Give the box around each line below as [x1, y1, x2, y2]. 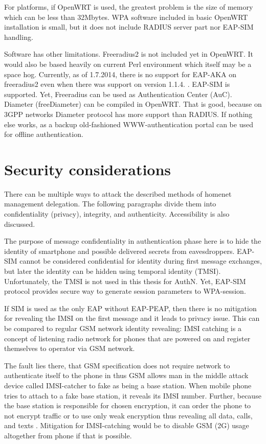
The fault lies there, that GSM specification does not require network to [4, 360, 230, 370]
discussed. [4, 218, 35, 229]
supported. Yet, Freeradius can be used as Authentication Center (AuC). [4, 88, 232, 99]
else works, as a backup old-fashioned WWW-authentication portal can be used [4, 119, 253, 129]
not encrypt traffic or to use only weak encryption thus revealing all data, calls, [4, 410, 253, 420]
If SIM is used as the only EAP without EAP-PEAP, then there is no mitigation [4, 302, 257, 313]
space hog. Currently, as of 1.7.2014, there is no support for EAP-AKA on [4, 68, 236, 79]
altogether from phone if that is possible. [4, 430, 132, 440]
